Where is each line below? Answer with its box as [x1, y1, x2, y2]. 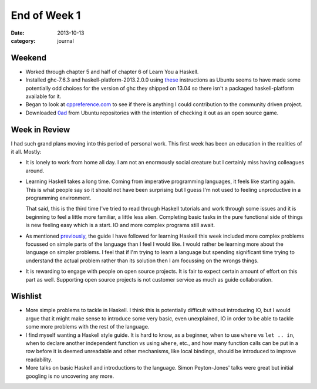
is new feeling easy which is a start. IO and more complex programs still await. [25, 222, 215, 229]
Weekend [11, 53, 47, 63]
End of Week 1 [11, 9, 81, 22]
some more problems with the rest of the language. [25, 323, 150, 330]
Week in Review [11, 124, 70, 134]
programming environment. [25, 194, 92, 202]
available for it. [25, 93, 62, 100]
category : [11, 37, 36, 44]
